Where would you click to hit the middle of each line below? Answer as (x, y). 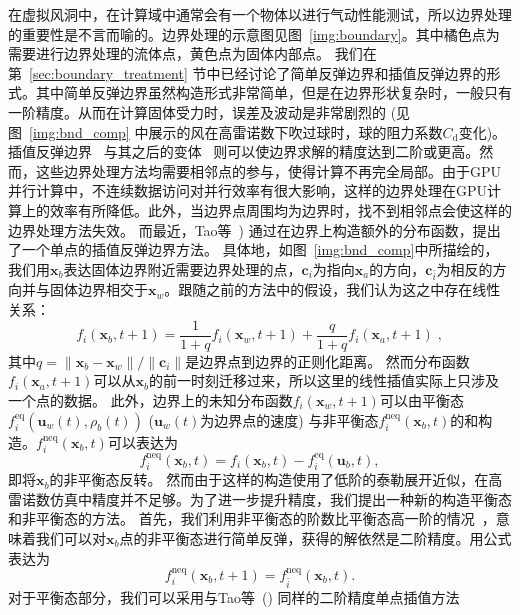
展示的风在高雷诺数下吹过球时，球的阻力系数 (295, 131)
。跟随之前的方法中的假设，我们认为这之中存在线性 (332, 289)
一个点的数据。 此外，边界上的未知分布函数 (150, 399)
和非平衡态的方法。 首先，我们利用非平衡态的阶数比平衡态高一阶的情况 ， (252, 518)
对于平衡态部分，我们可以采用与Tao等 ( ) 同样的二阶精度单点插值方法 (234, 596)
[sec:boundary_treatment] (108, 72)
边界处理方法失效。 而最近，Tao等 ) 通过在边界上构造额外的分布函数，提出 (254, 229)
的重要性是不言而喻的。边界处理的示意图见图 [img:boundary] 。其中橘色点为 (254, 33)
